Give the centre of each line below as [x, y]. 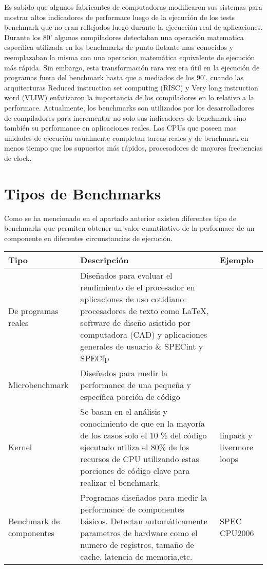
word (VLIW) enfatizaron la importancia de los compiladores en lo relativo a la [129, 97]
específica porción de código [130, 397]
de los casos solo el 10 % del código [144, 435]
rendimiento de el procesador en [138, 287]
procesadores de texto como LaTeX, [145, 311]
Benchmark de [34, 521]
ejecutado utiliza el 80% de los [135, 447]
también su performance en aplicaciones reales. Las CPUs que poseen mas [120, 128]
